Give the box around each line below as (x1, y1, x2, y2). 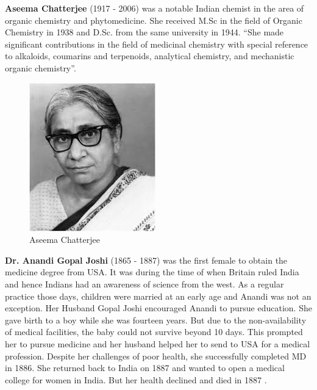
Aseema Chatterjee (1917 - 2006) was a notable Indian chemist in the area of (5, 2, 304, 14)
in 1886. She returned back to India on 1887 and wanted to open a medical (5, 361, 285, 374)
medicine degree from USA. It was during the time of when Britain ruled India (5, 265, 299, 278)
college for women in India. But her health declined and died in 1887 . (5, 373, 267, 386)
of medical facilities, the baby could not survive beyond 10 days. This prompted (5, 325, 303, 338)
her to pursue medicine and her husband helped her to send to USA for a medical (5, 337, 310, 350)
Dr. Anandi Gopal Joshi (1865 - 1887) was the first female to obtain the (5, 253, 288, 266)
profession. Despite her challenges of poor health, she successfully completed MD (5, 349, 307, 362)
